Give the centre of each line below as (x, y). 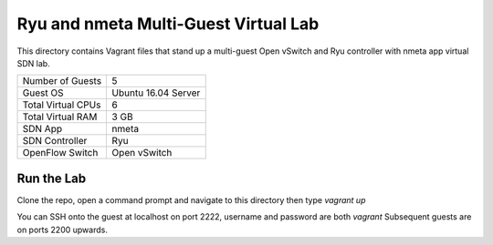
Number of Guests (62, 81)
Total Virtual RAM (60, 117)
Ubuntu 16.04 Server (156, 93)
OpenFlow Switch (60, 153)
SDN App (42, 129)
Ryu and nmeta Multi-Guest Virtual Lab (168, 24)
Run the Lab (52, 178)
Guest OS (43, 93)
